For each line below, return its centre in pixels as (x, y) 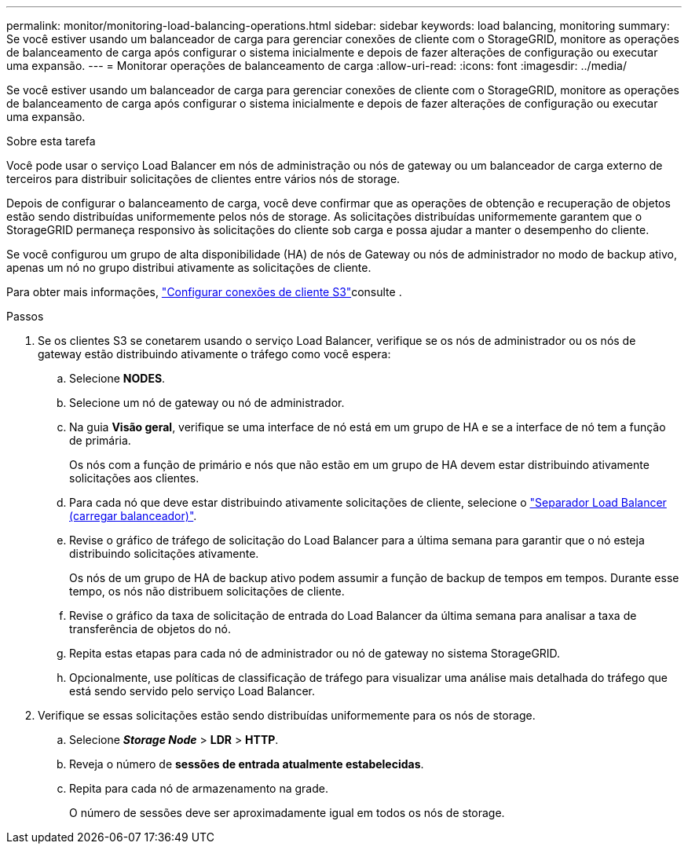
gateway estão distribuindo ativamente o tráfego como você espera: (214, 354)
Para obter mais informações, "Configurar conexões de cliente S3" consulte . (204, 292)
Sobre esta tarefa (51, 141)
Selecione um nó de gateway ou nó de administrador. (207, 403)
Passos (25, 316)
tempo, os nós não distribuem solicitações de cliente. (207, 591)
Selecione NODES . (117, 378)
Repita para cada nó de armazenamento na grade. (199, 788)
